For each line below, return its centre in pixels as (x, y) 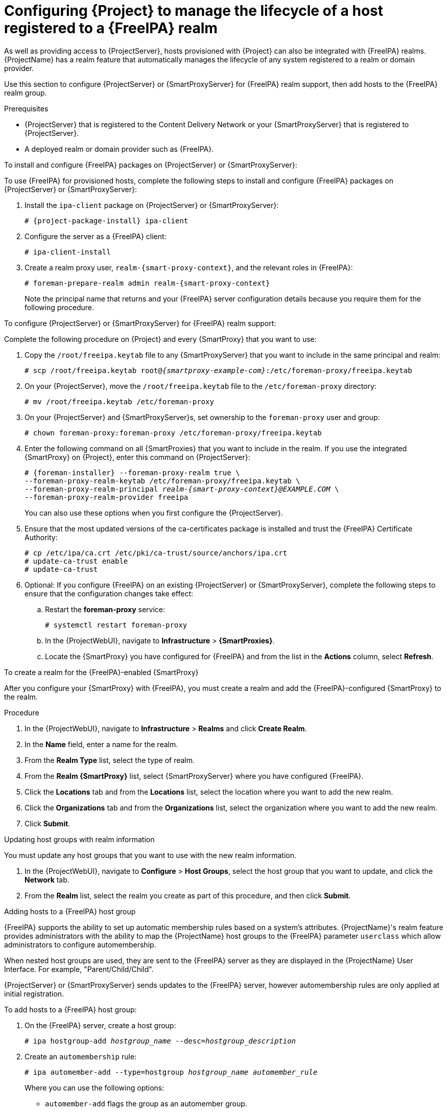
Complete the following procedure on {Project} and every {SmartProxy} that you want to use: (160, 339)
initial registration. (34, 993)
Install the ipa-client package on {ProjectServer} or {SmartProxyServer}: (152, 205)
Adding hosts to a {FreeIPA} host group (70, 911)
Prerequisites (26, 108)
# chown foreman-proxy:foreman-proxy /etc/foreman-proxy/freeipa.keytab (173, 433)
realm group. (26, 92)
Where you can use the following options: (95, 1087)
